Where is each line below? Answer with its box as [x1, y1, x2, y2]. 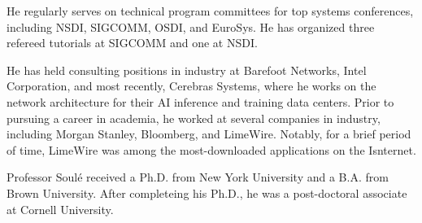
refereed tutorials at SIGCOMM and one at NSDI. [7, 34, 258, 51]
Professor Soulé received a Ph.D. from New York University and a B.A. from [7, 168, 389, 186]
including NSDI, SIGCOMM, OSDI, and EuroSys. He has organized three [7, 18, 375, 35]
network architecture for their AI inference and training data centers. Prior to [7, 93, 394, 110]
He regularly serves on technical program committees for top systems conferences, [7, 2, 414, 19]
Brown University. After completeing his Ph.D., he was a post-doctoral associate [7, 184, 407, 201]
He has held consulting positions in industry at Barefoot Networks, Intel [7, 61, 367, 78]
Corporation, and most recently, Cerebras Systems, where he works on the [7, 77, 376, 94]
